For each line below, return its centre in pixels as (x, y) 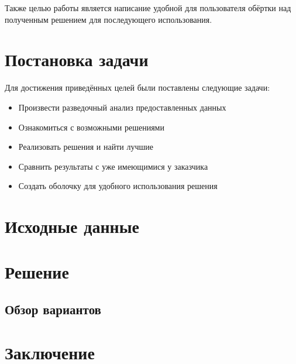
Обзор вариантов (53, 309)
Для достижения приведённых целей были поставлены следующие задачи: (137, 87)
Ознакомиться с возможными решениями (91, 127)
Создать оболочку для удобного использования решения (118, 186)
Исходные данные (72, 226)
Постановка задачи (77, 59)
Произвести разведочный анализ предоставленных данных (122, 107)
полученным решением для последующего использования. (109, 19)
